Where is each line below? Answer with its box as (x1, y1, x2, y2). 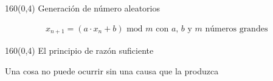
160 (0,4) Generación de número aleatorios (5, 2, 161, 14)
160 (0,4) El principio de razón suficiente (5, 44, 154, 57)
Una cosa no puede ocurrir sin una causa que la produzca (5, 64, 219, 77)
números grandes (205, 24, 268, 33)
